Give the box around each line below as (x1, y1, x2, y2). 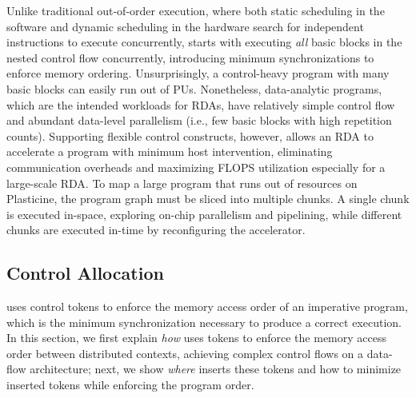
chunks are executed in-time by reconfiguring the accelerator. (6, 221, 306, 238)
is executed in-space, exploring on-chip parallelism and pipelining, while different (6, 205, 402, 222)
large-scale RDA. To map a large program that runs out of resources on (6, 174, 358, 191)
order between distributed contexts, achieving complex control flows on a (6, 344, 364, 361)
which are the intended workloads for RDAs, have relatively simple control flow (6, 96, 395, 113)
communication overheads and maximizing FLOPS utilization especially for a (6, 158, 386, 175)
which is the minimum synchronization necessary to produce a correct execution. (6, 313, 402, 330)
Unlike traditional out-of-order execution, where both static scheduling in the (6, 2, 385, 18)
